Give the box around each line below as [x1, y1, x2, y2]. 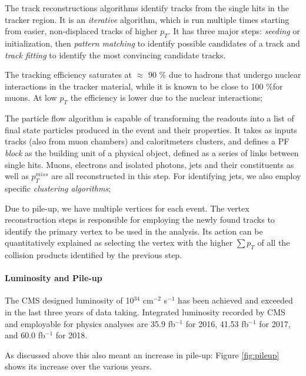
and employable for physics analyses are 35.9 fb [5, 317, 175, 329]
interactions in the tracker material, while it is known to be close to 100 [5, 80, 264, 92]
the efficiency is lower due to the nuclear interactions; [70, 91, 263, 104]
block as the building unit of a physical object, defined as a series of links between [5, 146, 299, 159]
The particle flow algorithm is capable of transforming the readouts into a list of [5, 112, 294, 124]
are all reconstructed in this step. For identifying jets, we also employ [51, 170, 301, 182]
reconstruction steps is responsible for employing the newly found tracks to [5, 213, 275, 226]
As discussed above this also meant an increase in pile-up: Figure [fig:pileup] [5, 348, 280, 361]
